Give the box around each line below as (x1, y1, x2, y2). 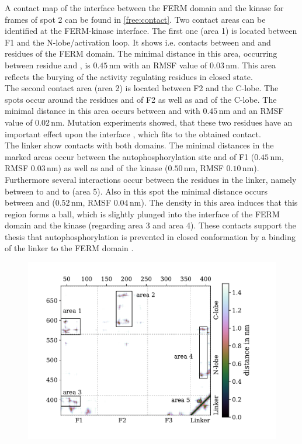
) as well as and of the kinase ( (58, 162, 168, 174)
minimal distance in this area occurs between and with (5, 105, 200, 117)
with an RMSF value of (123, 58, 207, 71)
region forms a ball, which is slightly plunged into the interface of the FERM (5, 207, 280, 220)
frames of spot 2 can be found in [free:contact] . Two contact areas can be (5, 13, 266, 25)
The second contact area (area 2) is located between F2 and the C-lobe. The (5, 82, 279, 94)
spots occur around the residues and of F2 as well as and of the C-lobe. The (5, 93, 277, 105)
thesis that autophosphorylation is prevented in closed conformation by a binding (5, 230, 296, 242)
